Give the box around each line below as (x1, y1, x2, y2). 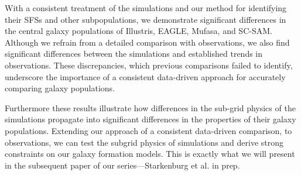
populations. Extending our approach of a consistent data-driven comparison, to (5, 124, 292, 136)
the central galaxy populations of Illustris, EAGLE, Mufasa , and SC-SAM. (5, 25, 272, 37)
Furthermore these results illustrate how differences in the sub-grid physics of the (5, 101, 296, 114)
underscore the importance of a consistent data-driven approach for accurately (5, 70, 286, 83)
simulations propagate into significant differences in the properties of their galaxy (5, 113, 296, 125)
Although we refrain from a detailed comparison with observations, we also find (5, 36, 290, 48)
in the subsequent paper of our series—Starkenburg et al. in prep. (5, 159, 240, 171)
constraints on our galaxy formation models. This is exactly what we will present (5, 147, 295, 160)
